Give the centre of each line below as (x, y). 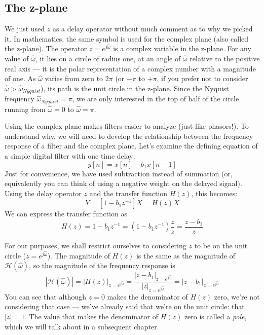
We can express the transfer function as (66, 214)
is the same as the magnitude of (185, 255)
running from (25, 109)
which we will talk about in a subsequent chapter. (82, 326)
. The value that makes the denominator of (91, 317)
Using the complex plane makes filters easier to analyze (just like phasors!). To (127, 126)
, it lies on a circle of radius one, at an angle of (108, 58)
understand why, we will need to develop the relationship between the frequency (129, 136)
